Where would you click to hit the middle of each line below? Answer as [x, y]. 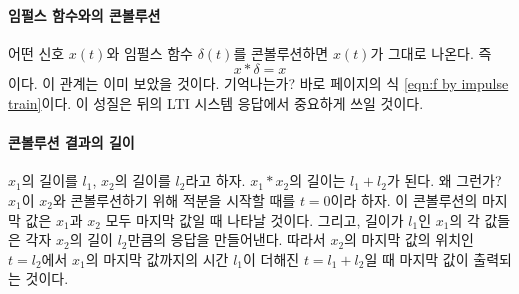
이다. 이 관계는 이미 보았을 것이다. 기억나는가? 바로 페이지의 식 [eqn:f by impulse [258, 83]
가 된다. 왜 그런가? [444, 180]
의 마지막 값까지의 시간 [157, 258]
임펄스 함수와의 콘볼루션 [84, 14]
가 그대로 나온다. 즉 [431, 52]
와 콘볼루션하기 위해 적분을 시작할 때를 [174, 199]
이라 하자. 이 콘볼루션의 [404, 199]
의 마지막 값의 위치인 [409, 239]
